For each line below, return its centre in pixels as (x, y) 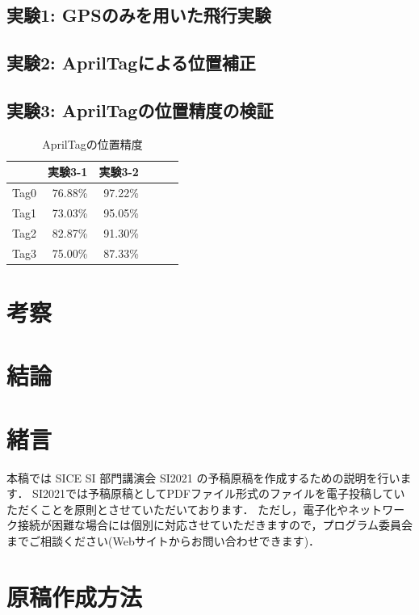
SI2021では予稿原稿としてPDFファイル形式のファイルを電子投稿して (213, 493)
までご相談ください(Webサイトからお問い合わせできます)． (163, 541)
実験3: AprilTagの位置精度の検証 (140, 110)
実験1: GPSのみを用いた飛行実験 (139, 15)
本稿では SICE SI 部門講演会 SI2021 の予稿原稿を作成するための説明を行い (203, 477)
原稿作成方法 (75, 596)
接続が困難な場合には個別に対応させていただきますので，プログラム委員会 (215, 525)
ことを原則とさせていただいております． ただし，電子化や (194, 509)
